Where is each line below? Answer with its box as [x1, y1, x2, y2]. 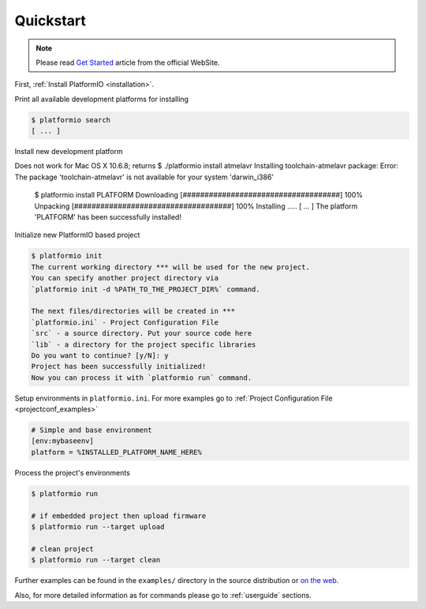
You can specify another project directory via [31, 273, 219, 283]
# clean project [31, 544, 95, 553]
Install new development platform [14, 147, 123, 156]
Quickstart [14, 12, 87, 29]
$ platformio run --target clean [31, 555, 161, 565]
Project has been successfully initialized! [31, 362, 207, 371]
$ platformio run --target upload [31, 522, 165, 531]
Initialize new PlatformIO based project [14, 230, 140, 240]
